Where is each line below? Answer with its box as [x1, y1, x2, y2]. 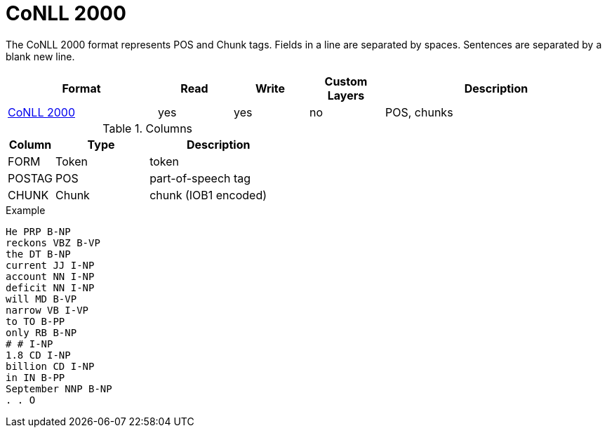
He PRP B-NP [6, 225, 71, 237]
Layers [327, 88, 365, 102]
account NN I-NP [6, 270, 95, 282]
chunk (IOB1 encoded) [149, 187, 267, 202]
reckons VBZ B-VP [6, 237, 100, 248]
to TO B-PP [6, 315, 65, 327]
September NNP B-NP [6, 382, 112, 394]
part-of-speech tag [149, 171, 251, 185]
